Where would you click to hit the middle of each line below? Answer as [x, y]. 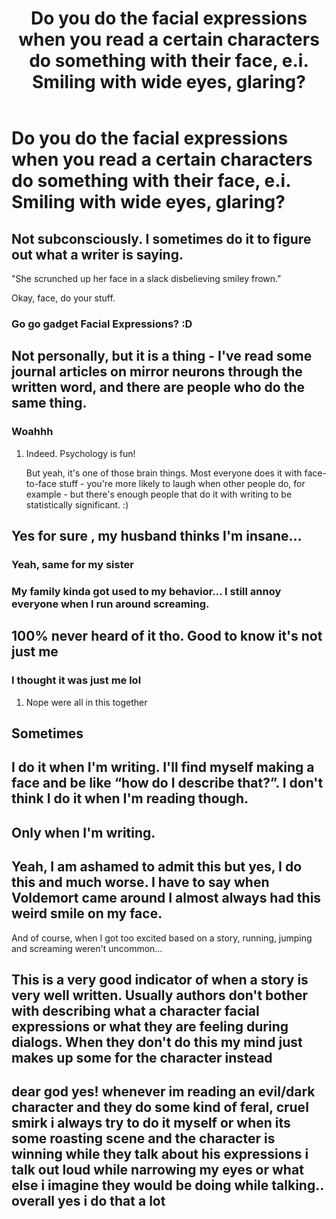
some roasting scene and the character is [143, 1138]
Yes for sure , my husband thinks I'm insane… [157, 536]
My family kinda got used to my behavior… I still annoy [146, 591]
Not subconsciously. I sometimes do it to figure [161, 238]
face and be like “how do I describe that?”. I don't [167, 783]
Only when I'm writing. [83, 832]
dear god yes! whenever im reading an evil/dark [163, 1092]
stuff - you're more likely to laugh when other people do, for [182, 483]
